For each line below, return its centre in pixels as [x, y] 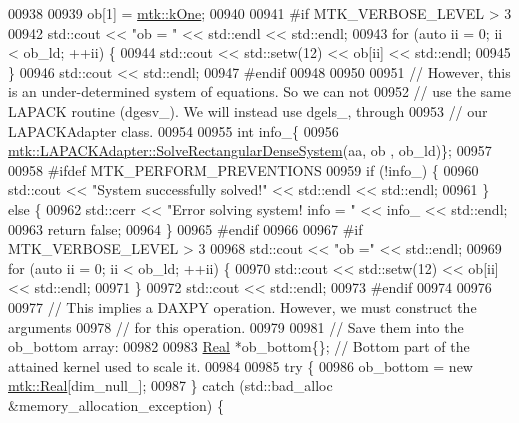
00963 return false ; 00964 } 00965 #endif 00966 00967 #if [185, 228]
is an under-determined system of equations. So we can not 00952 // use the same [259, 91]
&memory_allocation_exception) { [116, 404]
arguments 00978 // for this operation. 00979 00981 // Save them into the [236, 326]
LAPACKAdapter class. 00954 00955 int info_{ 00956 [173, 130]
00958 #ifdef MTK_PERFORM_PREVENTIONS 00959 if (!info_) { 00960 [243, 169]
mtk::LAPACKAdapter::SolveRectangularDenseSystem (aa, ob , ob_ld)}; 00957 [250, 150]
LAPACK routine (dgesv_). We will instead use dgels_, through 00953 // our [248, 110]
